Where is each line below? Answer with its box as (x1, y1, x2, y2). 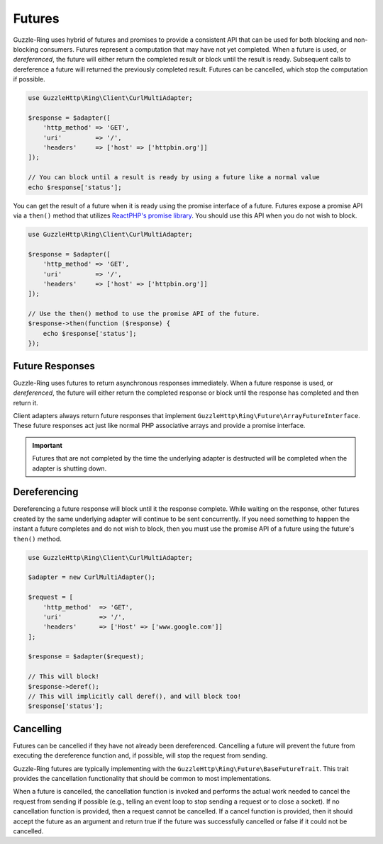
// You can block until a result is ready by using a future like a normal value (28, 174, 321, 181)
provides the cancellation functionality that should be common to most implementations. (13, 775, 272, 783)
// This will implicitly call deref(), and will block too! (28, 692, 242, 701)
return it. (13, 398, 38, 407)
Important (32, 441, 63, 449)
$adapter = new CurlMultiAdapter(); (28, 573, 156, 581)
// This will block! (28, 673, 99, 680)
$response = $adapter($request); (28, 653, 145, 660)
